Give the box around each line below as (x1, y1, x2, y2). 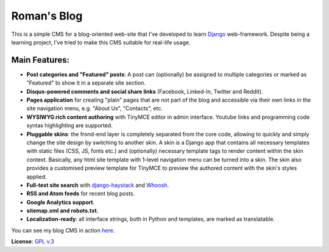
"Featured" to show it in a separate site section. (26, 79, 146, 86)
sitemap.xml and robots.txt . (26, 207, 99, 214)
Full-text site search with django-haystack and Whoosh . (26, 181, 169, 189)
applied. (26, 173, 47, 180)
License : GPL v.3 (11, 238, 54, 245)
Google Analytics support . (26, 198, 95, 206)
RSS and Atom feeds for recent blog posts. (26, 190, 135, 197)
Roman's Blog (11, 9, 83, 23)
